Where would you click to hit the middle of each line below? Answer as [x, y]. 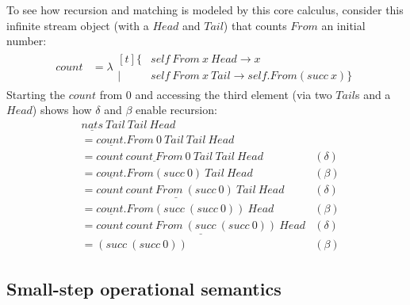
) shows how [62, 110]
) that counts [255, 25]
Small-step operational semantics [144, 288]
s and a [373, 94]
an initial [343, 25]
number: [27, 41]
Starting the [36, 94]
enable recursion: [176, 110]
